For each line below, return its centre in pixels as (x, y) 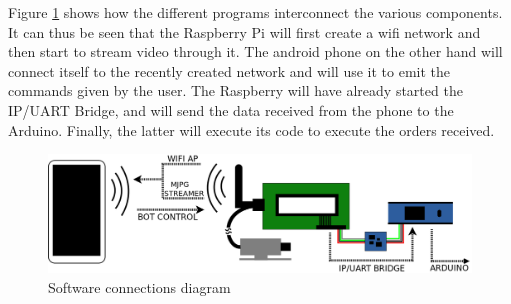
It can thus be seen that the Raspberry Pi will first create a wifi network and (244, 31)
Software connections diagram (139, 286)
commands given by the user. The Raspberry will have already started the (235, 90)
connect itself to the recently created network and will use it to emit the (229, 70)
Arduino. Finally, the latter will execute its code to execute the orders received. (251, 129)
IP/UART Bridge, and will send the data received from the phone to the (231, 109)
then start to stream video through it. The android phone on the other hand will (255, 51)
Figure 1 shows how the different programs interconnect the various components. (255, 12)
